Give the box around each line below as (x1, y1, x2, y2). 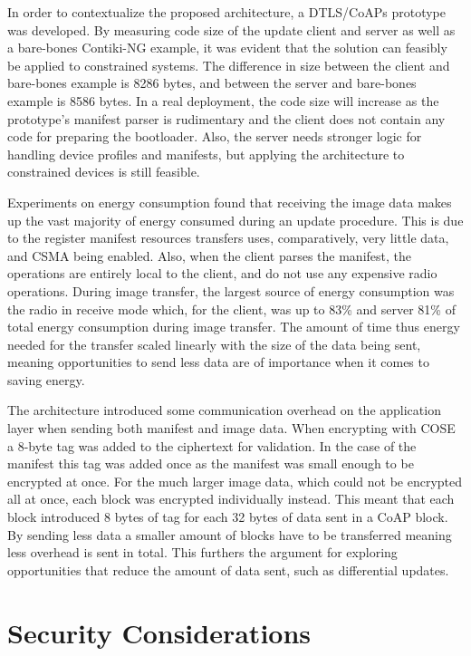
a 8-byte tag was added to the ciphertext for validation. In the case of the (7, 436, 417, 455)
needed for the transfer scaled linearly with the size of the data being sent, (7, 334, 421, 353)
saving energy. (7, 370, 85, 389)
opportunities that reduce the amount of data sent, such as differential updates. (7, 560, 449, 579)
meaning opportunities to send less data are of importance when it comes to (7, 352, 429, 371)
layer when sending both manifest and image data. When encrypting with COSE (7, 419, 456, 438)
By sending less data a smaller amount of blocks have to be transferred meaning (7, 525, 452, 544)
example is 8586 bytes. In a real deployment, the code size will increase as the (7, 91, 439, 110)
